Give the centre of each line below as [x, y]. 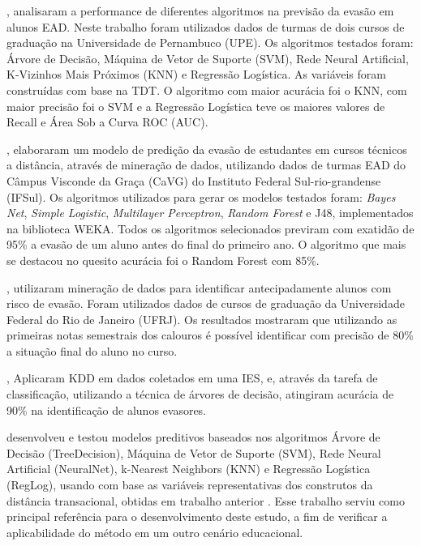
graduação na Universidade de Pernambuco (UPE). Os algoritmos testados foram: [210, 43]
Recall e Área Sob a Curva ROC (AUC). [107, 122]
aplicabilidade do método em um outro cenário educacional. [155, 532]
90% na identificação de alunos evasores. [107, 409]
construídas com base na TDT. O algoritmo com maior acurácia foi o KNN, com [207, 90]
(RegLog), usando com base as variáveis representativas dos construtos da [190, 485]
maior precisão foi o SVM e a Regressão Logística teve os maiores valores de [196, 106]
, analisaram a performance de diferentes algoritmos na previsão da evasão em [200, 11]
